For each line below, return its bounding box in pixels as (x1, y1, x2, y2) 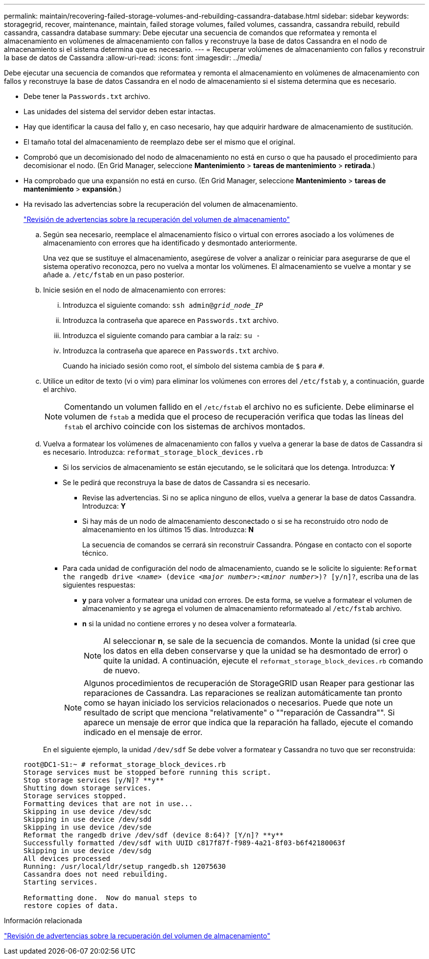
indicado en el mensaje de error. (84, 727, 203, 737)
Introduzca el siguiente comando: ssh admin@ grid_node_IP (63, 301, 263, 309)
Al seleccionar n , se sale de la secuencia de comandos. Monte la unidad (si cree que (103, 636, 415, 646)
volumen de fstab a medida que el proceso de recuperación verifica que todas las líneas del (64, 412, 404, 421)
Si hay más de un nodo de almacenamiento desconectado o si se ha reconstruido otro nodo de (82, 517, 388, 525)
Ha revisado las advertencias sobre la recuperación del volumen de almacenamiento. (24, 200, 298, 208)
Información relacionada (4, 916, 82, 925)
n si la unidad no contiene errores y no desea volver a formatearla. (82, 619, 297, 628)
